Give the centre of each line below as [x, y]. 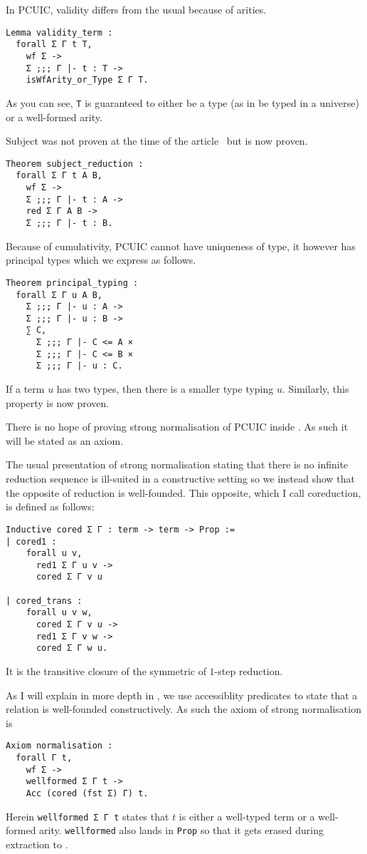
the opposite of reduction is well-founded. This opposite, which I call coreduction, [183, 492]
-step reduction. [249, 671]
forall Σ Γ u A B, [59, 295]
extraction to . [37, 844]
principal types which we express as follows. [101, 260]
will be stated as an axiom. [65, 440]
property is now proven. [58, 402]
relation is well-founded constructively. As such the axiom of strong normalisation [183, 709]
